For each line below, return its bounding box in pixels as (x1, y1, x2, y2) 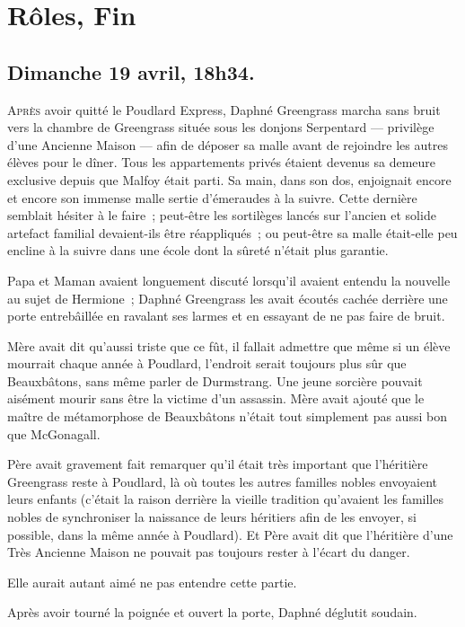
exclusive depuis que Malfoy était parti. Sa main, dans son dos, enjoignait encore (7, 170, 452, 189)
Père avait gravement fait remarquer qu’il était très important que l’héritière (7, 455, 428, 473)
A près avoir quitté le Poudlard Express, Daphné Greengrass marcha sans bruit (7, 100, 441, 119)
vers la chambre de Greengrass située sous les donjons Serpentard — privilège (7, 118, 434, 137)
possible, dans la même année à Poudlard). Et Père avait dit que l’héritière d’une (7, 525, 453, 543)
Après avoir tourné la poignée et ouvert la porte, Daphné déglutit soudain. (7, 603, 417, 622)
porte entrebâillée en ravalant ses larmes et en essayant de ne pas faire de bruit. (7, 306, 445, 325)
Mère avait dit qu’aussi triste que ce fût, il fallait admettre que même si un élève (7, 336, 451, 355)
